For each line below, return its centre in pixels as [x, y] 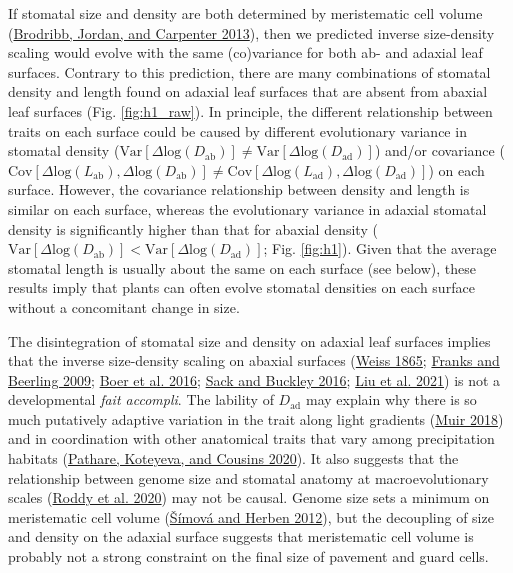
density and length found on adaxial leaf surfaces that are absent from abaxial [248, 91]
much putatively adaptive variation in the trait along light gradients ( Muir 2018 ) [256, 418]
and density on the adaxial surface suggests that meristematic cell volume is [241, 536]
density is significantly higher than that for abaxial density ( [193, 228]
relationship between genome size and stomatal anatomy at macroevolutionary [248, 477]
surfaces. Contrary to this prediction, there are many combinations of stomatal [249, 71]
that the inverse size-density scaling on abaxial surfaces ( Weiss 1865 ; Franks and [254, 360]
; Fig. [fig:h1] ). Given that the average [380, 248]
